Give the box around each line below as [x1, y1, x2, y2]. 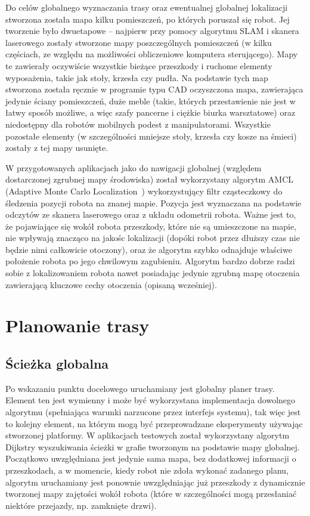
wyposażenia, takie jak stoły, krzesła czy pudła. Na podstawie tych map [5, 71, 268, 84]
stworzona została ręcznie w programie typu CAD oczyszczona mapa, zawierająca [5, 83, 303, 95]
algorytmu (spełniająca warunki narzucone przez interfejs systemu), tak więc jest [5, 406, 301, 418]
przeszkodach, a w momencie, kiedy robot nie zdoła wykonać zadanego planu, [5, 464, 289, 476]
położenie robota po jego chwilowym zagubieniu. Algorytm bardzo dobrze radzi [5, 255, 295, 267]
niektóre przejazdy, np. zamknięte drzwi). [5, 499, 157, 511]
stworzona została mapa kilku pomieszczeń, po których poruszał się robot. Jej [5, 13, 290, 25]
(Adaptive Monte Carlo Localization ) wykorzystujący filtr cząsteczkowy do [5, 184, 283, 197]
